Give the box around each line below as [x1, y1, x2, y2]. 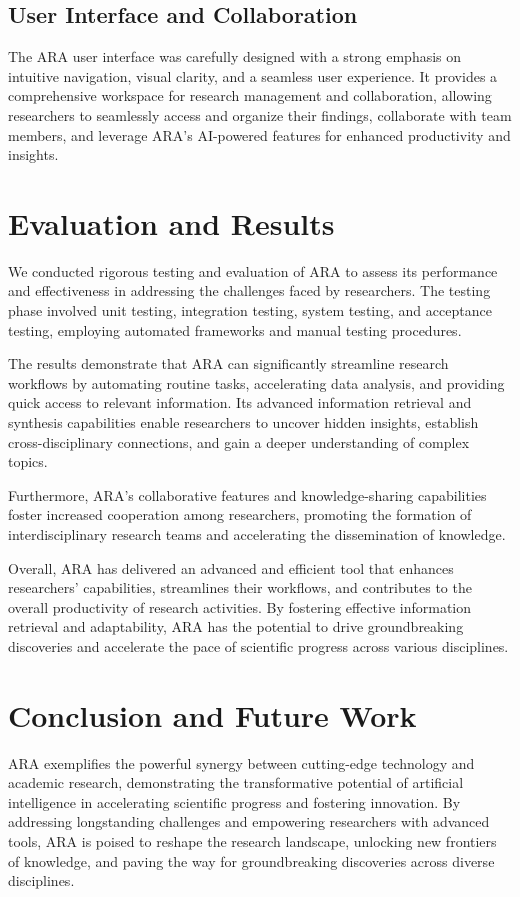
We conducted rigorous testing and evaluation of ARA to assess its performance [8, 260, 498, 281]
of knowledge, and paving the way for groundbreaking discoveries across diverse [8, 850, 495, 871]
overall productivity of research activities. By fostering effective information [8, 596, 472, 617]
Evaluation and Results [8, 202, 335, 243]
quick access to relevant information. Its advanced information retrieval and [8, 392, 472, 413]
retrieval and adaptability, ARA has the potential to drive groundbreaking [8, 616, 464, 637]
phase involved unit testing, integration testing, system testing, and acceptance [8, 300, 492, 321]
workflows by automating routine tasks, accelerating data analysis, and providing [8, 372, 505, 393]
